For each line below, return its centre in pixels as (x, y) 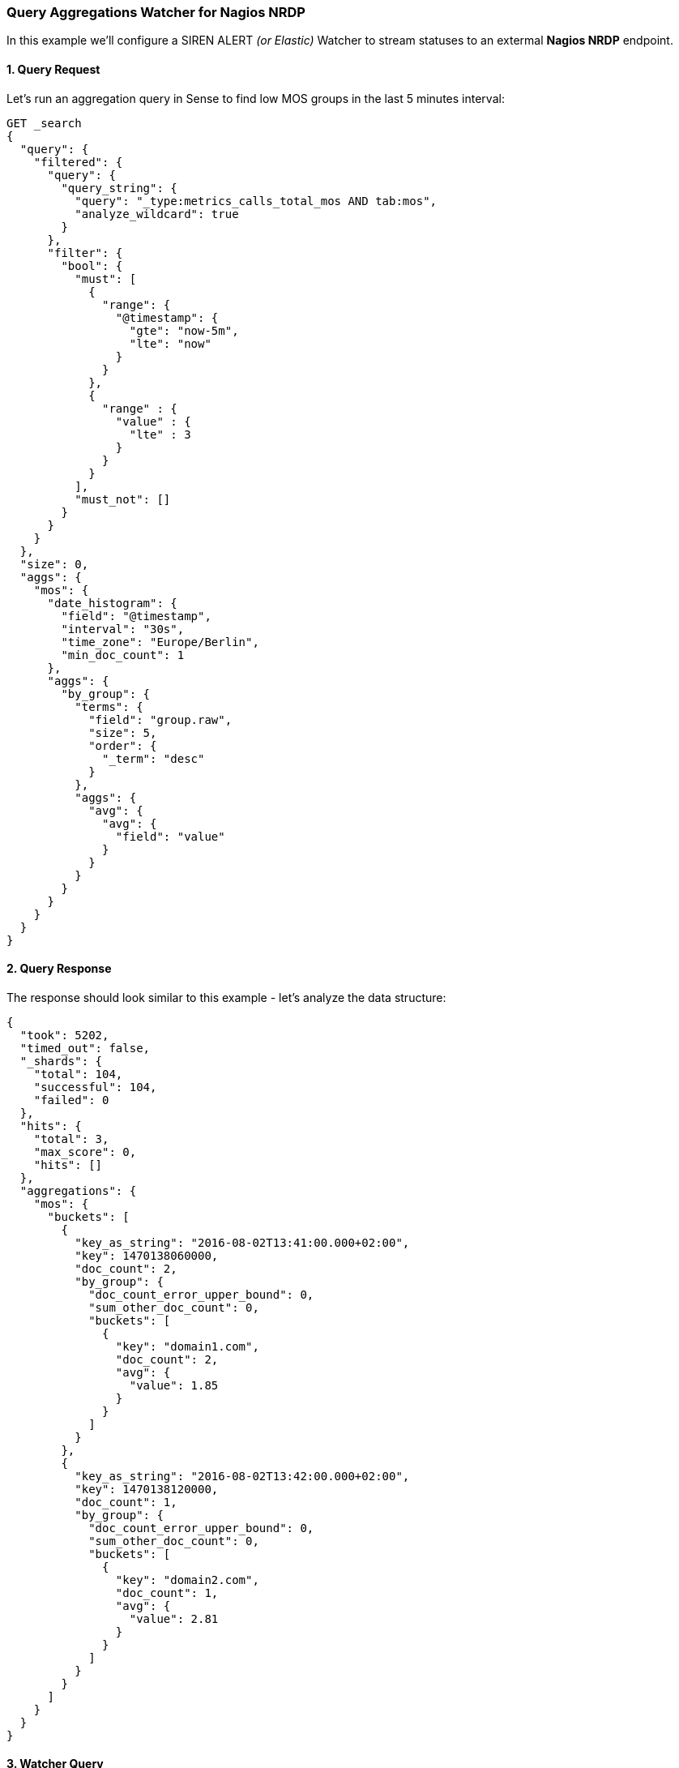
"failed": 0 (71, 1100)
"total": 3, (71, 1139)
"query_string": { (119, 188)
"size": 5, (123, 732)
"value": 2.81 (174, 1618)
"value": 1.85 (174, 1385)
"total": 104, (78, 1074)
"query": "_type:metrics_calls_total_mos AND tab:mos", (256, 201)
